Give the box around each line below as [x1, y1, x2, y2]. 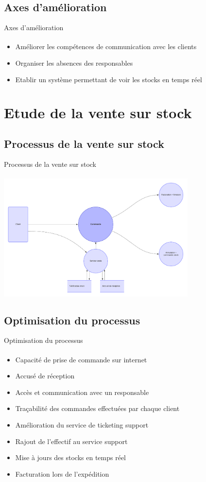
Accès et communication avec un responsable [15, 387, 149, 397]
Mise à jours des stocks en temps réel [15, 452, 126, 463]
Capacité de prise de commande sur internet [15, 354, 147, 364]
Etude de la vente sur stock [4, 103, 192, 123]
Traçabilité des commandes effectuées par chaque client [15, 403, 180, 413]
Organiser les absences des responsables [15, 57, 133, 68]
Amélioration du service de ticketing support [15, 420, 149, 430]
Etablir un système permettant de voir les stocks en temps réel [15, 74, 202, 84]
